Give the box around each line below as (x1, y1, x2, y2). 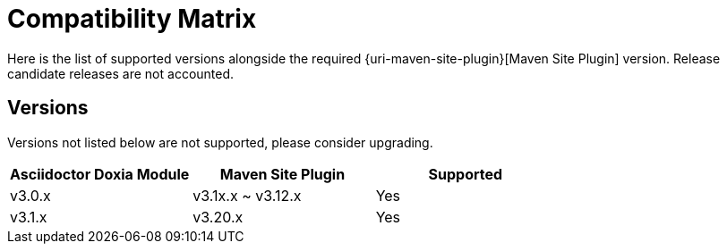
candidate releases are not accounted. (7, 65, 235, 81)
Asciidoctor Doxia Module (10, 164, 190, 183)
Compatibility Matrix (7, 4, 257, 34)
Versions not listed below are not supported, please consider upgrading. (7, 134, 433, 150)
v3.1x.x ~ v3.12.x (192, 186, 302, 205)
